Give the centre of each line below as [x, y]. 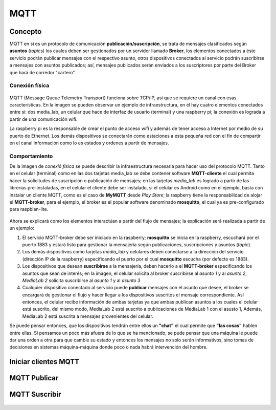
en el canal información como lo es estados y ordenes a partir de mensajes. [89, 143]
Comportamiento [31, 156]
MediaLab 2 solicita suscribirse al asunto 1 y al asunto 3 [81, 280]
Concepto [26, 31]
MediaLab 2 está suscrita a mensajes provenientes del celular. [88, 316]
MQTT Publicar [34, 378]
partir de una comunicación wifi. [43, 119]
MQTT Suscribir [35, 394]
